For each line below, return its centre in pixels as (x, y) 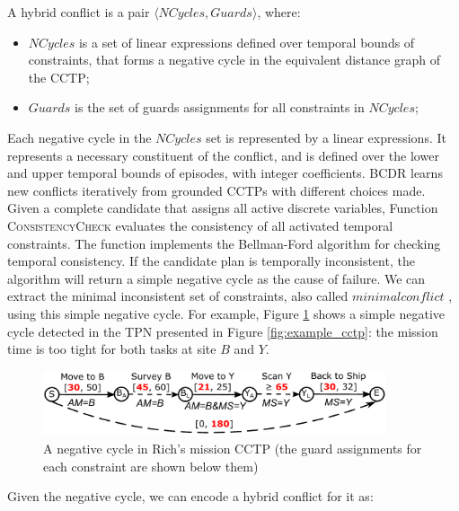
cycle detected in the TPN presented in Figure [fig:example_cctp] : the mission (223, 331)
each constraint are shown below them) (151, 466)
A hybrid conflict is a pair (79, 12)
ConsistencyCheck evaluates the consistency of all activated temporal (200, 225)
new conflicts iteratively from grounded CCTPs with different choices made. (216, 190)
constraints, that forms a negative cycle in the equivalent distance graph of (234, 60)
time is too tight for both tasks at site (112, 349)
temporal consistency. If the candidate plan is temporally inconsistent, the (211, 261)
